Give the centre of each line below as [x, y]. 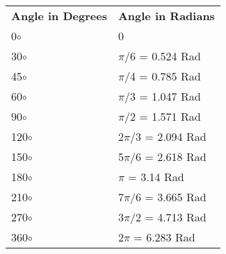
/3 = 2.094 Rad [168, 136]
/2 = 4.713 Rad [168, 217]
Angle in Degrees [59, 16]
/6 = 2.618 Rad [168, 156]
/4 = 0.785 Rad [163, 76]
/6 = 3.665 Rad [168, 197]
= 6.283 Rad [164, 237]
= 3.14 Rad [156, 177]
